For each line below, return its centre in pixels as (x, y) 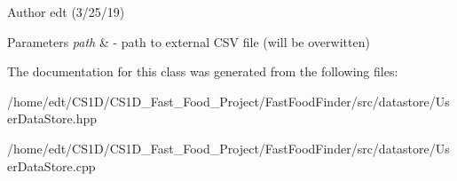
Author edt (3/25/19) (66, 12)
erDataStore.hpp (52, 118)
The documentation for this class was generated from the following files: (203, 71)
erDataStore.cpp (51, 165)
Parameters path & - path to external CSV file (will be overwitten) (189, 41)
